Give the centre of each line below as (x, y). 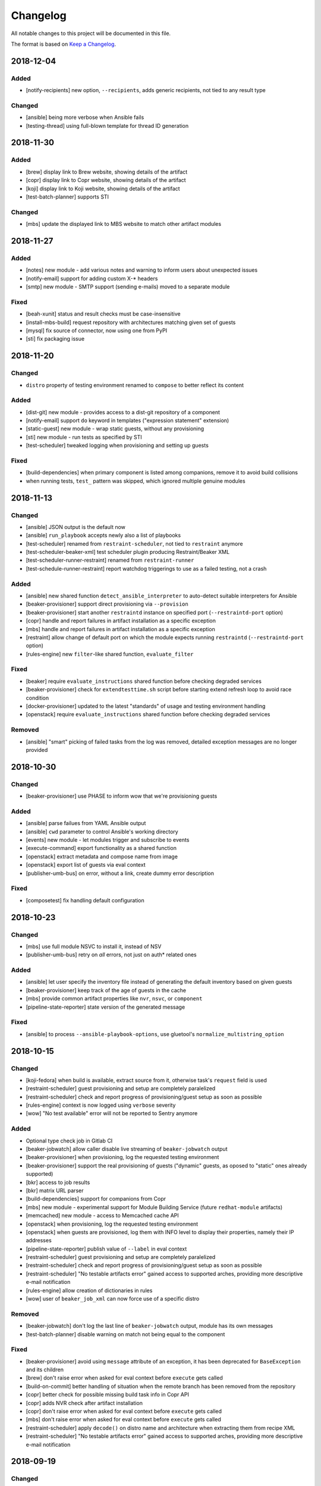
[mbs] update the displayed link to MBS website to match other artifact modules (124, 224)
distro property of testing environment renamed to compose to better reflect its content (135, 385)
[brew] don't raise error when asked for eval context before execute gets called (124, 1378)
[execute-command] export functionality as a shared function (101, 848)
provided (37, 750)
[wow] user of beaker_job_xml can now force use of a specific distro (113, 1299)
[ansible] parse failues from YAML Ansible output (86, 823)
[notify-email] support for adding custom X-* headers (92, 278)
